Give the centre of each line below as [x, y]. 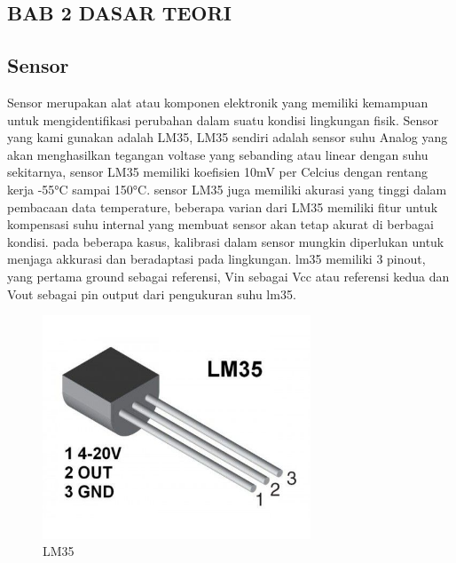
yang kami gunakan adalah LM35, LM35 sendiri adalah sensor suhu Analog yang [228, 137]
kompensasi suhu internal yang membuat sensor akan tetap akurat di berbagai [220, 224]
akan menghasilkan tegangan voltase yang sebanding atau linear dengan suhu [218, 154]
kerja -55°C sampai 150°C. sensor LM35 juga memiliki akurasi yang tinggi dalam [227, 189]
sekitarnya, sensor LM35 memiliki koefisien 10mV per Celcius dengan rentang [217, 172]
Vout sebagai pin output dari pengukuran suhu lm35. [152, 293]
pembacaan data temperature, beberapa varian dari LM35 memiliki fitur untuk [223, 206]
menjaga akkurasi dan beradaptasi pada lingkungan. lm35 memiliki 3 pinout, [216, 259]
